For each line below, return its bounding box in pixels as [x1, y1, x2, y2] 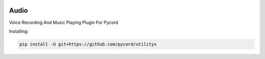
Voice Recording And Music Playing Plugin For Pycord [9, 20, 118, 25]
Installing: [9, 28, 29, 34]
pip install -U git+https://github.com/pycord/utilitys [19, 41, 157, 47]
